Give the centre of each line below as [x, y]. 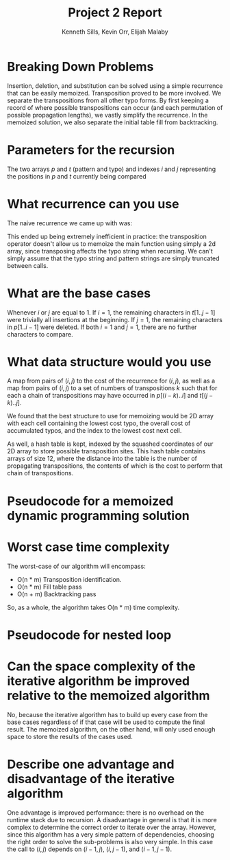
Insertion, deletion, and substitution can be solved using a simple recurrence [115, 86]
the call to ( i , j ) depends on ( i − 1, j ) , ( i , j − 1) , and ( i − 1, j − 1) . [90, 849]
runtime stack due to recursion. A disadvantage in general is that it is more [112, 819]
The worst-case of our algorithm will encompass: [76, 566]
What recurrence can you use [93, 204]
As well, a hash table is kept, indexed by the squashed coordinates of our [110, 444]
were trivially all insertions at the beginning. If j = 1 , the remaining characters [115, 319]
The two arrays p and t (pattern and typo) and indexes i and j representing [112, 169]
